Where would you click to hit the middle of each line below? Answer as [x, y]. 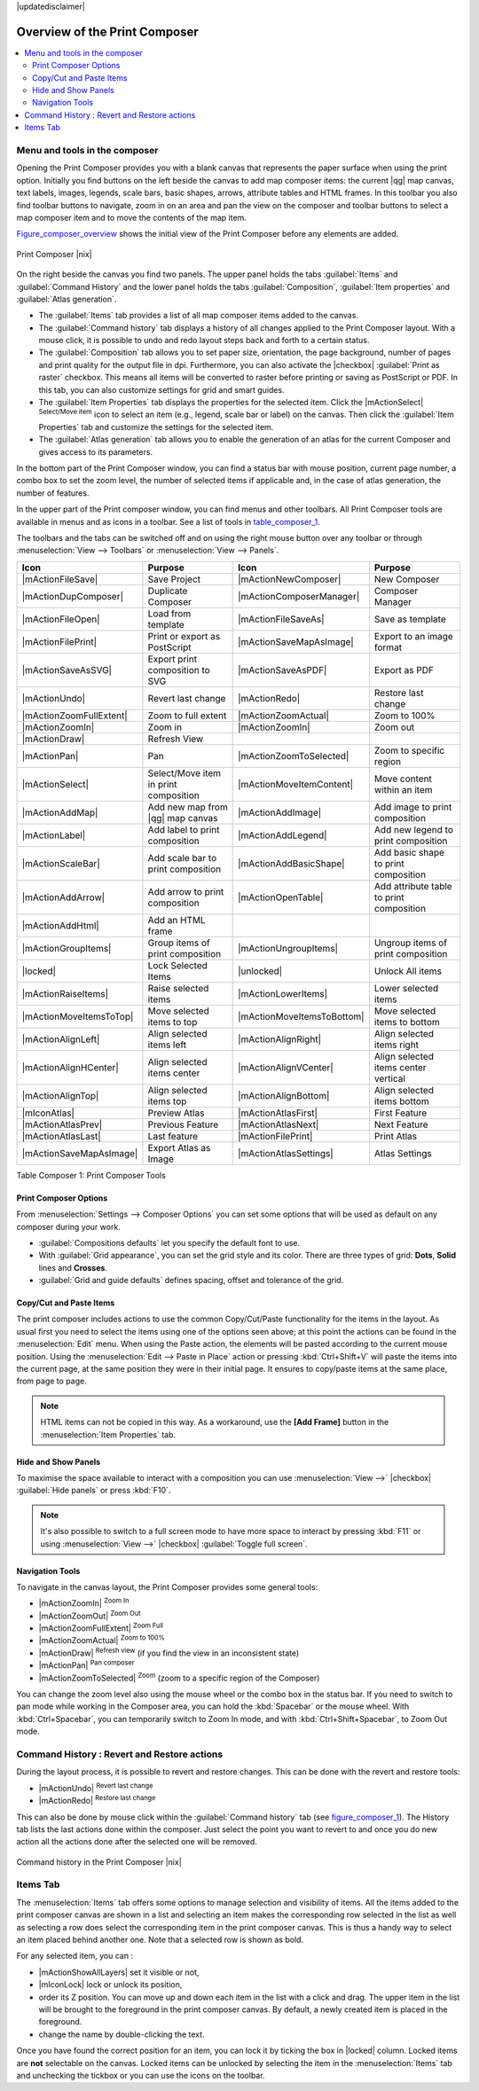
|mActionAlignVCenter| [286, 1067]
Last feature [173, 1136]
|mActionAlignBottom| [284, 1095]
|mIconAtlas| [48, 1113]
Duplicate [168, 591]
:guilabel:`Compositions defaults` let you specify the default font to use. [169, 1242]
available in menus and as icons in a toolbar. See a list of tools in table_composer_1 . [168, 521]
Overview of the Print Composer [107, 31]
